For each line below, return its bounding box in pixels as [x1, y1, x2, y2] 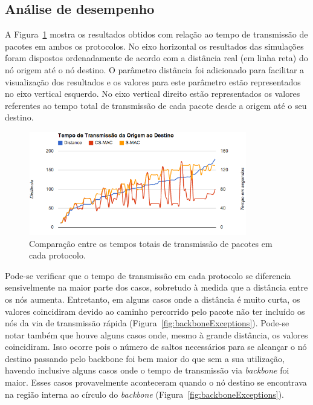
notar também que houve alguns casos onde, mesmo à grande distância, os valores [5, 328, 308, 341]
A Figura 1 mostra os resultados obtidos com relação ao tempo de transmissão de [5, 28, 308, 41]
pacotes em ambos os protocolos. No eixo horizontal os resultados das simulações [5, 39, 304, 52]
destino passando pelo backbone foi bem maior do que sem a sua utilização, [5, 352, 285, 364]
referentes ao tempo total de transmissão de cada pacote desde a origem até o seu [5, 99, 307, 111]
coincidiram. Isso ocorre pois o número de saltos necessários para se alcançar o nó [5, 340, 307, 353]
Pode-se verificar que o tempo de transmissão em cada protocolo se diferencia [5, 269, 291, 282]
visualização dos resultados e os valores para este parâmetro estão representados [5, 75, 301, 88]
